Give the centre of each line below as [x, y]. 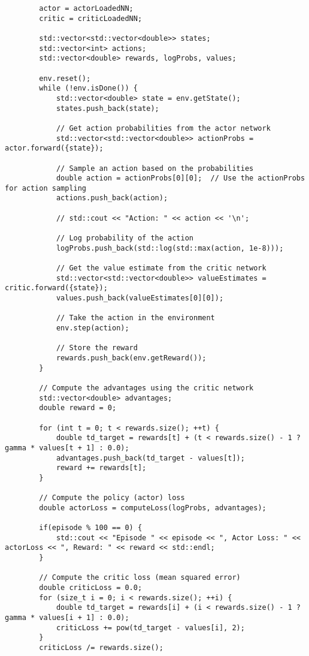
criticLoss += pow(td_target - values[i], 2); [150, 628]
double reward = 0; [78, 408]
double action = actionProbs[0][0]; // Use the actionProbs [181, 178]
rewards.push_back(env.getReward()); [131, 358]
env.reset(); [65, 78]
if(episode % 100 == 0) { [91, 528]
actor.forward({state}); [54, 148]
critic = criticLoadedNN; [91, 18]
